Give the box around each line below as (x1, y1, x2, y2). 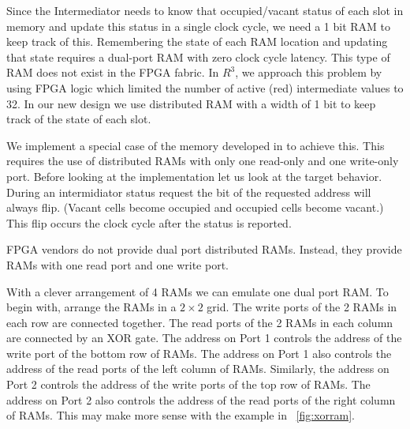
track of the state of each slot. (6, 111, 151, 127)
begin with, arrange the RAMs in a (6, 299, 177, 315)
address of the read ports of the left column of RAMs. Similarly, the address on (6, 360, 389, 377)
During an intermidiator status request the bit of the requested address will (6, 183, 371, 200)
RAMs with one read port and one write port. (6, 256, 229, 273)
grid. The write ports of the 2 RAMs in (207, 299, 397, 315)
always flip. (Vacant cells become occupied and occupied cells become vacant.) (6, 199, 384, 216)
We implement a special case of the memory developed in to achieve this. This (6, 137, 385, 153)
